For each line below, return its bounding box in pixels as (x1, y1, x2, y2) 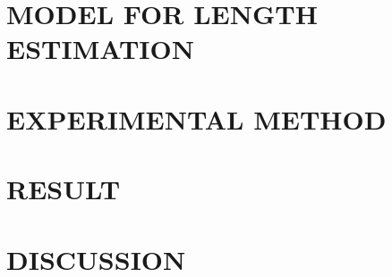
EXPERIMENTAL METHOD (6, 100, 387, 137)
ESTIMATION (6, 30, 194, 67)
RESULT (6, 171, 121, 207)
